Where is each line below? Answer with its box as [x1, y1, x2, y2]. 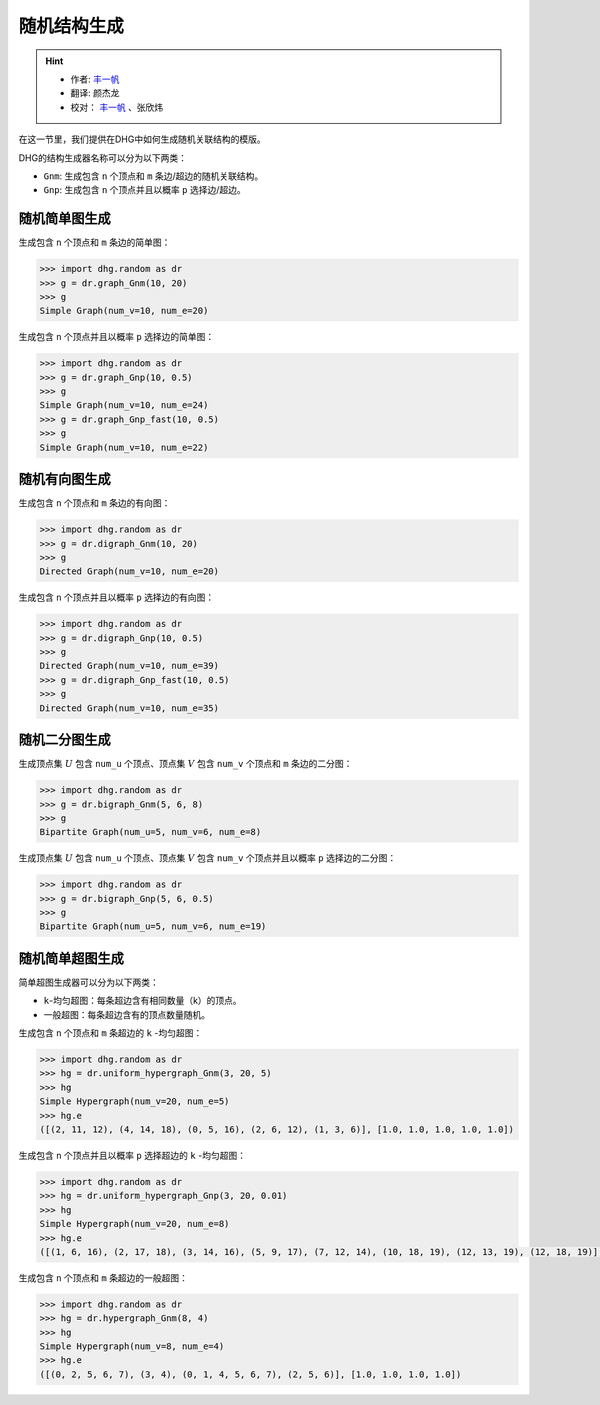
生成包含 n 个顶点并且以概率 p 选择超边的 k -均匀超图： [18, 1150, 247, 1162]
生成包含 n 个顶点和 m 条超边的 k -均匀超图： [18, 1027, 203, 1039]
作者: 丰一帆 [70, 73, 120, 85]
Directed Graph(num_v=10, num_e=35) [39, 702, 220, 714]
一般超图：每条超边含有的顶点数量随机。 [43, 1008, 210, 1020]
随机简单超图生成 [18, 950, 124, 967]
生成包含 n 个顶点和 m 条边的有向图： [18, 497, 171, 509]
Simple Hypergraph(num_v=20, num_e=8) [39, 1218, 230, 1230]
